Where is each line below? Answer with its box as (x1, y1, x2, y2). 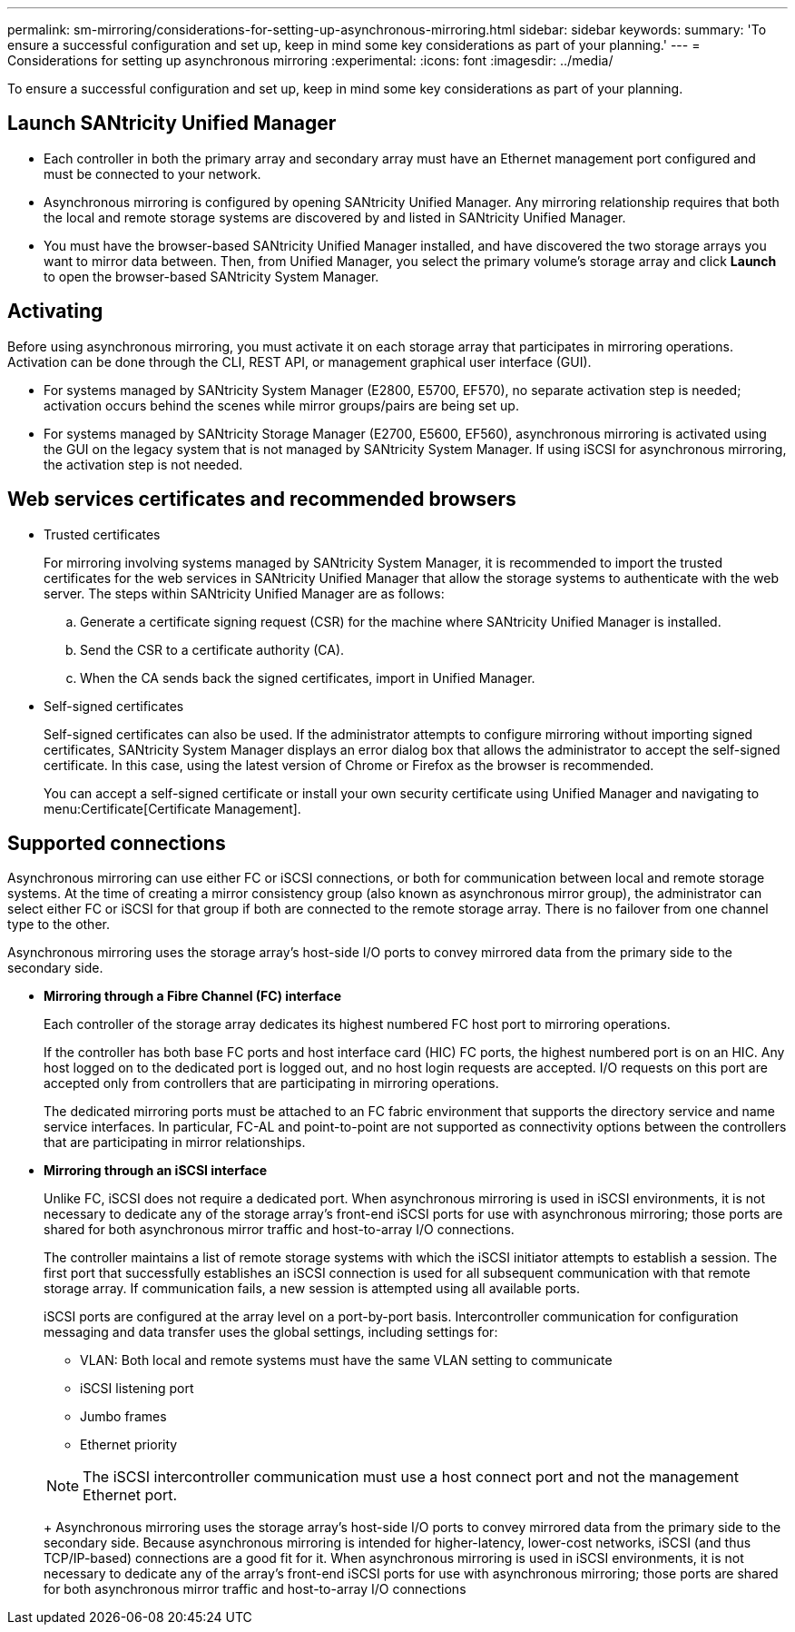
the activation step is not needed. (44, 456, 243, 472)
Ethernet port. (83, 1486, 177, 1505)
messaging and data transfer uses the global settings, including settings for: (44, 1324, 498, 1340)
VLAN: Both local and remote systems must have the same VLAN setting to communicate (80, 1352, 613, 1369)
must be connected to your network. (44, 165, 261, 182)
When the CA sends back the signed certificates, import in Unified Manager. (80, 669, 535, 686)
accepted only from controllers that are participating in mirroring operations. (44, 1075, 499, 1092)
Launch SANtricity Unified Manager (7, 112, 337, 135)
